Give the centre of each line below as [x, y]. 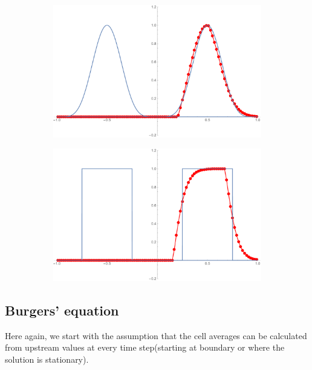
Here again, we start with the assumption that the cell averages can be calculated [156, 335]
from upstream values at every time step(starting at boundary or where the [145, 347]
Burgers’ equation [62, 310]
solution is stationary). [47, 359]
